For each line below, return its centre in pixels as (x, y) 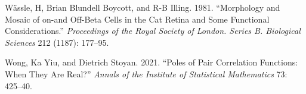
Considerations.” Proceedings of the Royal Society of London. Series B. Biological (153, 31)
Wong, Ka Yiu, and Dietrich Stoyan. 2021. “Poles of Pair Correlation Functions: (152, 62)
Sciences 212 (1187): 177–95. (57, 42)
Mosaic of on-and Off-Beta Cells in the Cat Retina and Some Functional (137, 19)
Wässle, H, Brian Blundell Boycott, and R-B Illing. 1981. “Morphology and (143, 7)
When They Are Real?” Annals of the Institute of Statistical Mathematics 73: (146, 73)
